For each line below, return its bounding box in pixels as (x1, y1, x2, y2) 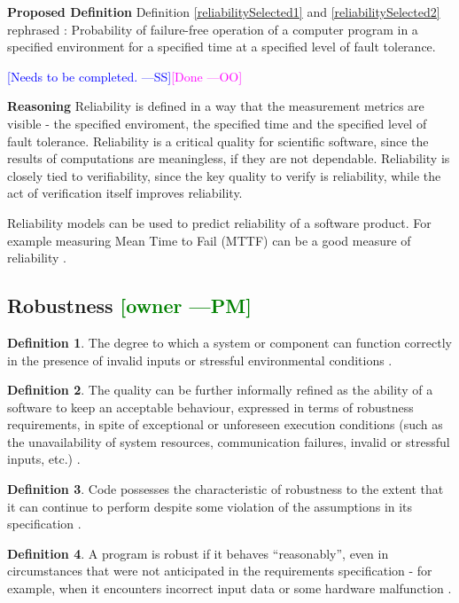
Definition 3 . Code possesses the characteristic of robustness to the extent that (7, 480, 444, 498)
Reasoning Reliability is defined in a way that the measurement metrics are (7, 97, 424, 115)
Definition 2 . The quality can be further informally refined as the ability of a (7, 380, 433, 399)
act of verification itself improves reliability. (7, 184, 243, 202)
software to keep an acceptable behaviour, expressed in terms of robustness (7, 397, 414, 416)
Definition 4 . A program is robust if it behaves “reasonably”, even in (7, 544, 389, 562)
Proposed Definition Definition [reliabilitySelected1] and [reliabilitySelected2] (7, 3, 440, 20)
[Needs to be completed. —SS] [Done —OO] (7, 67, 243, 85)
